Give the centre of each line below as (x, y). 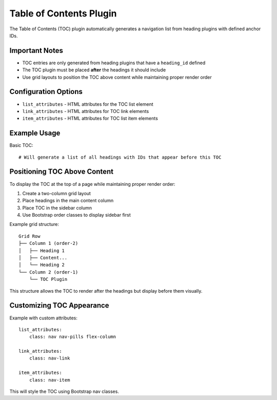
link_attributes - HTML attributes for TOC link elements (86, 111)
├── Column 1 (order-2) (48, 243)
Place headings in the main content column (68, 201)
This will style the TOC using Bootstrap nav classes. (64, 392)
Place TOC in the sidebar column (57, 207)
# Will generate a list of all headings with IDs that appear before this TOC (120, 157)
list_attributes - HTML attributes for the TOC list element (88, 104)
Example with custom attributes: (44, 318)
